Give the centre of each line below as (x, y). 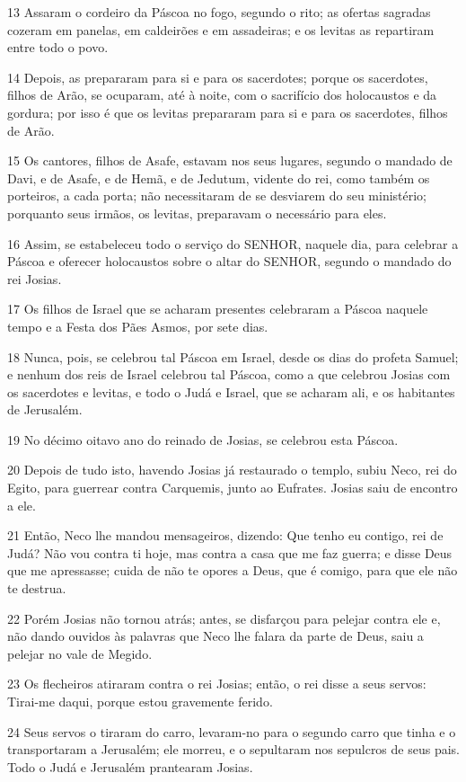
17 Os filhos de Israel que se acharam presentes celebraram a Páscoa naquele (218, 309)
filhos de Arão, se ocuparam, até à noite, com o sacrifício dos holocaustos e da (222, 95)
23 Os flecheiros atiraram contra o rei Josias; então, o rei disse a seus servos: (217, 684)
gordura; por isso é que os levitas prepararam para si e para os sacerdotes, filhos (228, 112)
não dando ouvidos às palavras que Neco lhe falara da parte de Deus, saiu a (215, 636)
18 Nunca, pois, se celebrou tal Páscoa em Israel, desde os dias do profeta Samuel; (233, 356)
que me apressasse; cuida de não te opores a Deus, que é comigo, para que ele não (233, 570)
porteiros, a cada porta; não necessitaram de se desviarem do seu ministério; (217, 195)
